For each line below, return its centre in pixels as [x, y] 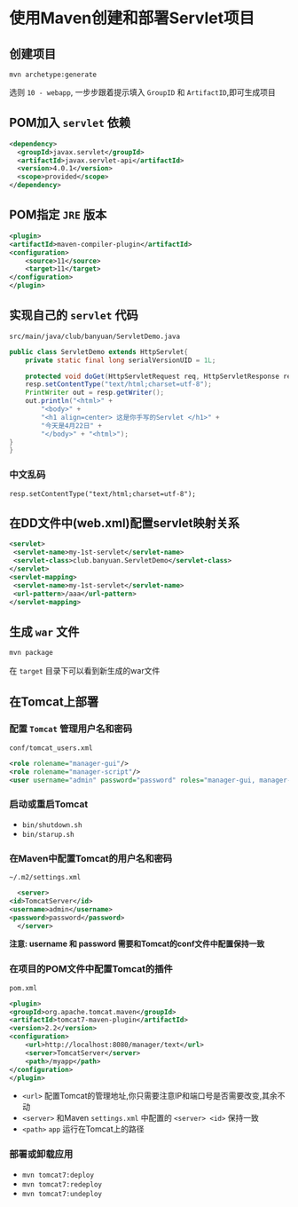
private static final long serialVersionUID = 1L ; [121, 360]
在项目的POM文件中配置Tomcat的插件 [91, 969]
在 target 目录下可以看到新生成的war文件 [85, 671]
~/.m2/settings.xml [45, 878]
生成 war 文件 [44, 631]
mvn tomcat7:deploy [58, 1175]
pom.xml [24, 988]
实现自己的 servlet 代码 [74, 316]
